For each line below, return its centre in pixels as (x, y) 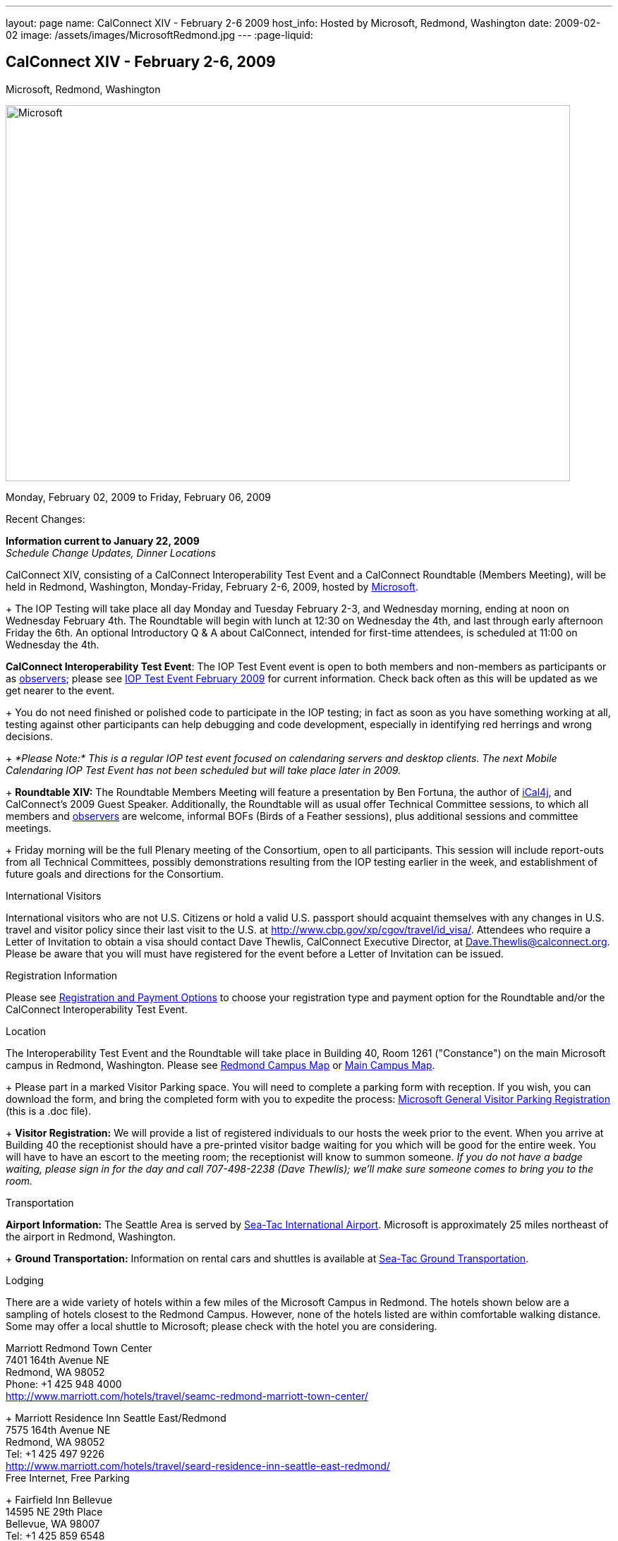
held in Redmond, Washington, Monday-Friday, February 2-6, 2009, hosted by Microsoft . (212, 586)
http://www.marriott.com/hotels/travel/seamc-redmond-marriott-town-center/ (187, 1396)
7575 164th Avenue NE (58, 1430)
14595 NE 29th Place (54, 1511)
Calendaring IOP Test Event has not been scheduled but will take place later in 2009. (204, 770)
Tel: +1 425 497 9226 (55, 1454)
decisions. (29, 736)
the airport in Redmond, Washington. (91, 1236)
